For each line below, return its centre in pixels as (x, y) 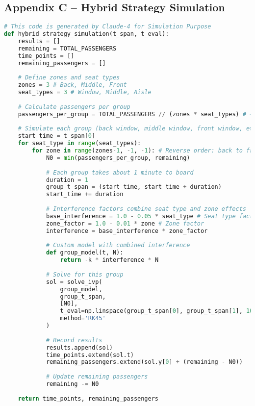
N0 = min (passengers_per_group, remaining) (118, 158)
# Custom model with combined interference (118, 245)
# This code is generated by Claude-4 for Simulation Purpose (108, 27)
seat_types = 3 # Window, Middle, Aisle (85, 92)
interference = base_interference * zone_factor (127, 231)
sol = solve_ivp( (74, 282)
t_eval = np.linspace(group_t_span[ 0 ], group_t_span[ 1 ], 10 (157, 311)
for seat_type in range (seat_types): (79, 143)
